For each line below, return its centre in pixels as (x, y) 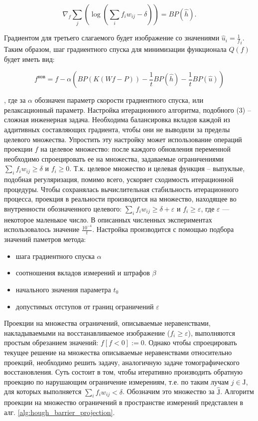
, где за (15, 100)
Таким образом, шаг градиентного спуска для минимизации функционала (115, 49)
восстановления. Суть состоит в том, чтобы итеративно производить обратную (124, 372)
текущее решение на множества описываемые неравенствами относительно (118, 352)
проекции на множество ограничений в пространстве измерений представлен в (124, 402)
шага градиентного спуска (55, 256)
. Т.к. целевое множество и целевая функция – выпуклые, (157, 168)
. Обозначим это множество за (168, 391)
